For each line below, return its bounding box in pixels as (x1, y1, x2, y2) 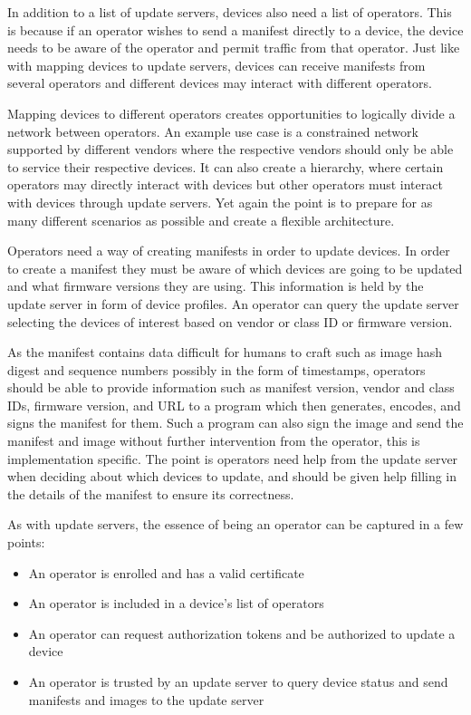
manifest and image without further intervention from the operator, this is (7, 431, 420, 450)
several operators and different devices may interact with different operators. (7, 73, 432, 92)
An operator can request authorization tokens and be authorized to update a (28, 623, 456, 643)
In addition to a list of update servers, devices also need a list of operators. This (7, 3, 452, 21)
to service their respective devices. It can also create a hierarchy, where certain (7, 157, 444, 176)
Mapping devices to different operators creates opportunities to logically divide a (7, 103, 456, 122)
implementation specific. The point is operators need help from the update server (7, 449, 458, 468)
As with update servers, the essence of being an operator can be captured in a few (7, 515, 464, 534)
